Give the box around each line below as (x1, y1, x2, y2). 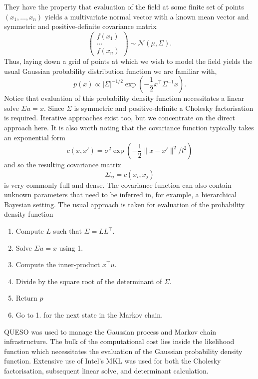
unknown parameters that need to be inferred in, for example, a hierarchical (4, 189, 237, 200)
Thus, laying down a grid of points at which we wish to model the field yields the (4, 55, 253, 66)
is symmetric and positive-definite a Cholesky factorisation (74, 102, 254, 113)
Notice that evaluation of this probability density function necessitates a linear (4, 93, 245, 103)
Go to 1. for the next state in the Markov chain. (15, 310, 163, 320)
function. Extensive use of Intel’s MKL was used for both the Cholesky (4, 356, 221, 366)
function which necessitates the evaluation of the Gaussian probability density (4, 346, 243, 356)
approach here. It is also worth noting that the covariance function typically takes (4, 122, 254, 132)
